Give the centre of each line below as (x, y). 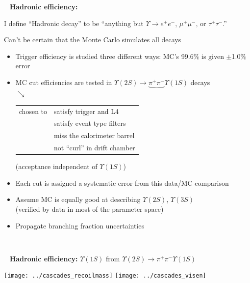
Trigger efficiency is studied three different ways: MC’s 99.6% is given (120, 56)
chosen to (33, 111)
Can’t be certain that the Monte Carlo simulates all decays (93, 40)
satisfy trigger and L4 (86, 111)
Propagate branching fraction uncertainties (80, 225)
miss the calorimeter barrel (94, 135)
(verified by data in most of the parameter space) (89, 209)
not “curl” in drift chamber (95, 148)
